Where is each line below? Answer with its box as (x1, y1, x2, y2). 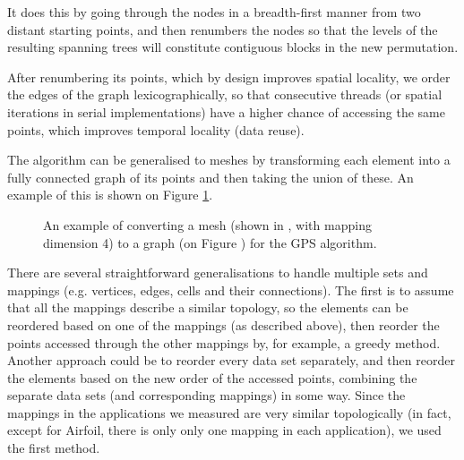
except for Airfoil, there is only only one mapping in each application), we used (7, 421, 442, 439)
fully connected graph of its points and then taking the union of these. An (7, 167, 414, 186)
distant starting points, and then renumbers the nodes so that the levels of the (7, 20, 438, 38)
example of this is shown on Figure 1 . (7, 185, 213, 204)
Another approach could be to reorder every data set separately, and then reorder (7, 351, 455, 370)
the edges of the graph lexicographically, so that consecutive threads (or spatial (7, 85, 443, 104)
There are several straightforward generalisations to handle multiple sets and (7, 263, 428, 282)
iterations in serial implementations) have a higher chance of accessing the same (7, 102, 445, 121)
